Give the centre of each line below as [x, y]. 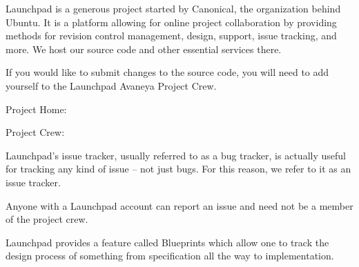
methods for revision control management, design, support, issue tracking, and [171, 36]
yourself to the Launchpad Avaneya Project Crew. [111, 85]
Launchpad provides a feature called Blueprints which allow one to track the [167, 242]
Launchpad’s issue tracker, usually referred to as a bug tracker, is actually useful [176, 155]
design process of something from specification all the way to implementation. [170, 256]
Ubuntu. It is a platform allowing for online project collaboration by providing [171, 22]
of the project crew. [47, 219]
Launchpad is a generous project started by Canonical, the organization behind [173, 8]
